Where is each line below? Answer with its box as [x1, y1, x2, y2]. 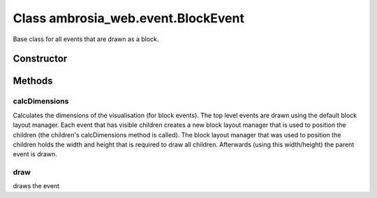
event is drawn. [13, 150, 57, 158]
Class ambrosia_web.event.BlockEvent [13, 10, 244, 26]
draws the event [13, 182, 59, 190]
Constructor [13, 53, 68, 65]
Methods [13, 75, 53, 87]
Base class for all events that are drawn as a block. [13, 35, 159, 43]
